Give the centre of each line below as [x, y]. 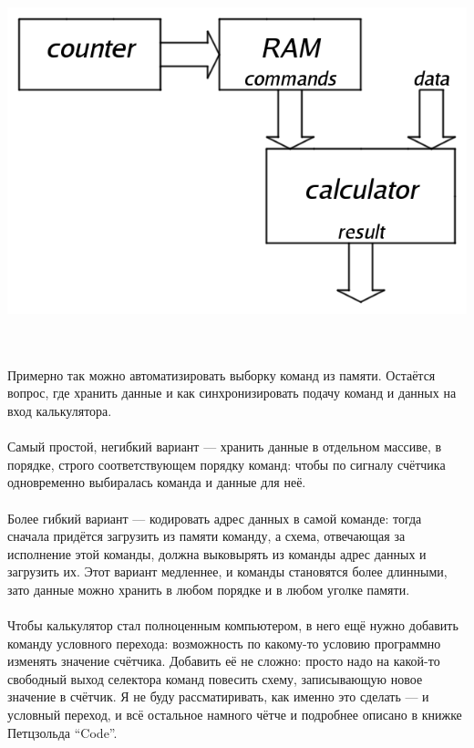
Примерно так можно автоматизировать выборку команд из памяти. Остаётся [222, 374]
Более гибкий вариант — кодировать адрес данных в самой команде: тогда [215, 518]
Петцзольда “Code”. [62, 732]
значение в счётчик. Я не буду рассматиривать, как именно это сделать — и [218, 696]
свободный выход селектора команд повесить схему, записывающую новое [215, 678]
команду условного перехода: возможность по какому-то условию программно [224, 643]
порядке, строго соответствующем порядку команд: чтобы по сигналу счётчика [227, 464]
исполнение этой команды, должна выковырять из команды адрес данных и [217, 553]
